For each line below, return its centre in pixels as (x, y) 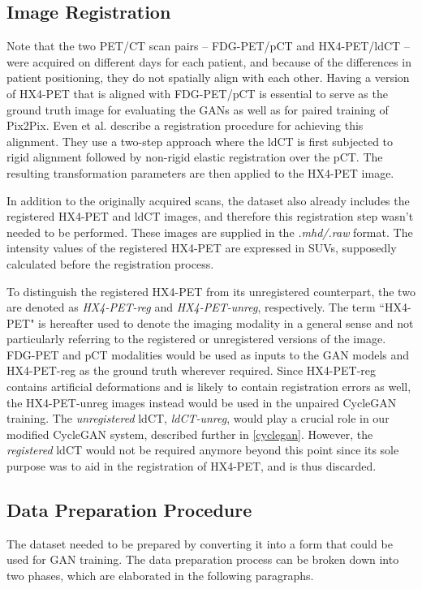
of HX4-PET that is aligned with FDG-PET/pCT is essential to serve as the (197, 93)
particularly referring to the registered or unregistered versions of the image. (196, 339)
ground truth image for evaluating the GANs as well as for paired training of (198, 109)
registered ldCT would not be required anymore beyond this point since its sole (203, 450)
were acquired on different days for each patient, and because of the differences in (209, 61)
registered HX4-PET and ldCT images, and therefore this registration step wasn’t (210, 216)
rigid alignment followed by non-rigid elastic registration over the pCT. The (195, 157)
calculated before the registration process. (110, 263)
